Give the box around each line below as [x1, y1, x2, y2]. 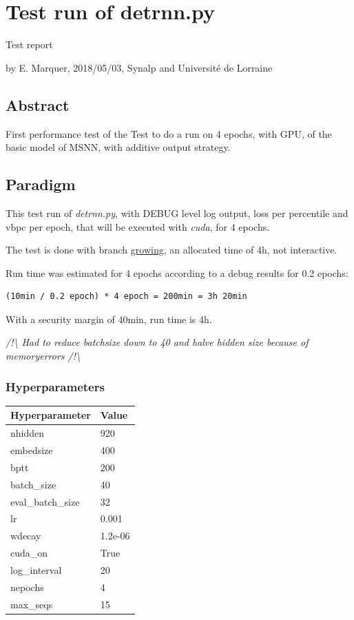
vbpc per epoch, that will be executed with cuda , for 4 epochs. [6, 219, 270, 234]
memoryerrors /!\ [6, 349, 81, 363]
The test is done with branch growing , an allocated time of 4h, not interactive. [6, 242, 337, 257]
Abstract [6, 94, 70, 115]
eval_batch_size [10, 494, 80, 508]
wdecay [10, 528, 41, 543]
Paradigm [6, 174, 76, 195]
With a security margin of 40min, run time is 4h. [6, 311, 212, 326]
